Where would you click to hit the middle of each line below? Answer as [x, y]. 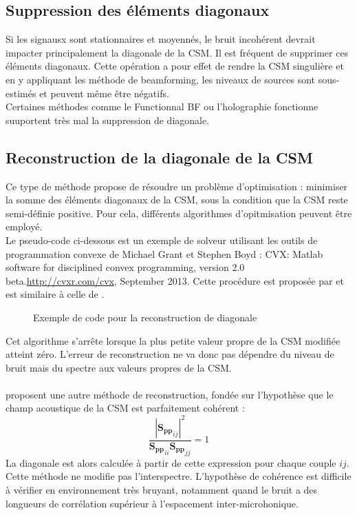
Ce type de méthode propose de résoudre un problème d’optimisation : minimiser [177, 186]
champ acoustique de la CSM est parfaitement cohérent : [125, 408]
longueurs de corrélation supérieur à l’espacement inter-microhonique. [152, 503]
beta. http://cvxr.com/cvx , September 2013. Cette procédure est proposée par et [175, 280]
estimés [21, 93]
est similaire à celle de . [55, 294]
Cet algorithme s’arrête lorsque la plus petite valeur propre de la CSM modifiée [173, 340]
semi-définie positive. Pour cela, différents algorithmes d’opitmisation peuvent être [179, 213]
